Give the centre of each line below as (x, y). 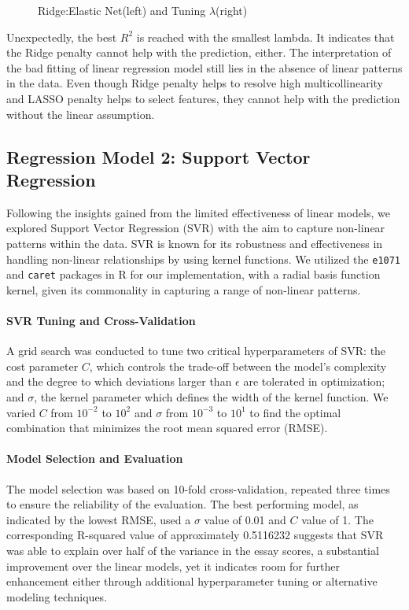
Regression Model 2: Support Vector (158, 156)
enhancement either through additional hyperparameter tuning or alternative (192, 581)
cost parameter (42, 366)
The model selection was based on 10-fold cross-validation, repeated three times (198, 488)
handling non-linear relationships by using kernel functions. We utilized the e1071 (204, 259)
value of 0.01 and (245, 519)
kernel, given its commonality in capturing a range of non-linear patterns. (184, 289)
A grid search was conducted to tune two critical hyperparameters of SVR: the (196, 351)
